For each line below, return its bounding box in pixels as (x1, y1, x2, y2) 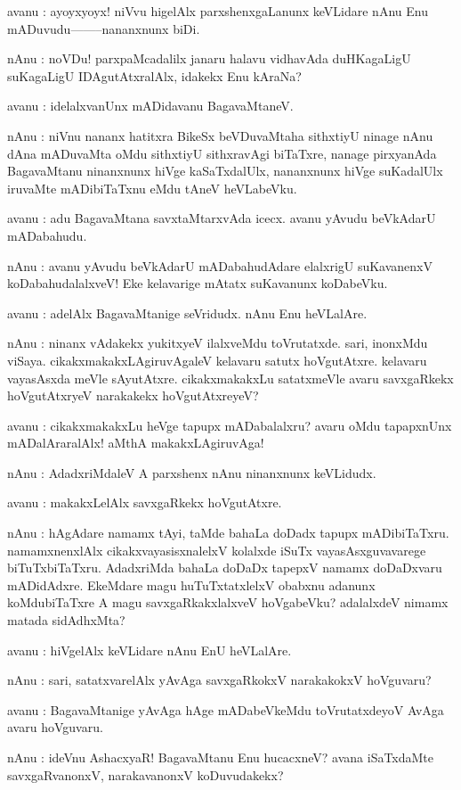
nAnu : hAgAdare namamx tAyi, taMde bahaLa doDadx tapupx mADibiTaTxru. (7, 523, 449, 542)
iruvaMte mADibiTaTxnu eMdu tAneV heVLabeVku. (7, 178, 297, 197)
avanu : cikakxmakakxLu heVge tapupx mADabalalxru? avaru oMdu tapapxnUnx (7, 416, 452, 434)
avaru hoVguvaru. (7, 718, 103, 737)
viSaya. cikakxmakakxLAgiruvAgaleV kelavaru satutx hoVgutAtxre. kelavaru (7, 350, 427, 369)
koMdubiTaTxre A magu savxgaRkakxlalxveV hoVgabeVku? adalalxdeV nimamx (7, 593, 449, 612)
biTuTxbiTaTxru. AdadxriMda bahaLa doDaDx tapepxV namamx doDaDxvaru (7, 558, 442, 577)
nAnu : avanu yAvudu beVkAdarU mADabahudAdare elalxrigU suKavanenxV (7, 256, 433, 275)
